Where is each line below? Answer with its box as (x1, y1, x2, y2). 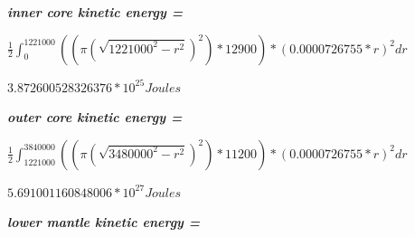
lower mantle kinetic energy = (7, 213, 201, 232)
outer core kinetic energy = (7, 108, 183, 127)
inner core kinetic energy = (7, 3, 184, 21)
